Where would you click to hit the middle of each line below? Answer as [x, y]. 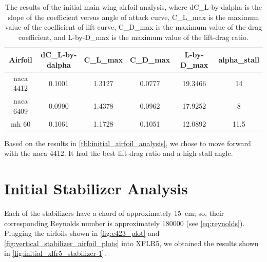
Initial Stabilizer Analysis [96, 188]
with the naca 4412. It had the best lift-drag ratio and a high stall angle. [119, 153]
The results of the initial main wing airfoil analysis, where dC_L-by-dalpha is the [133, 7]
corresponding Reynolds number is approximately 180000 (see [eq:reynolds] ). [125, 223]
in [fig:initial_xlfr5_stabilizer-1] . [55, 253]
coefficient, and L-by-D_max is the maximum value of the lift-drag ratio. [133, 37]
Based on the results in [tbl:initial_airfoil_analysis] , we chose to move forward [128, 143]
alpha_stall [239, 60]
